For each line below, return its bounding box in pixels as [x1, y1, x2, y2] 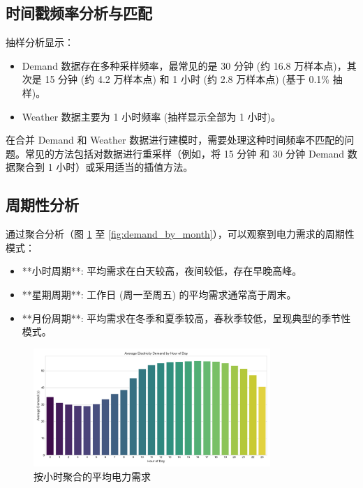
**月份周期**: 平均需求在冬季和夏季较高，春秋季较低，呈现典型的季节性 [22, 310, 351, 325]
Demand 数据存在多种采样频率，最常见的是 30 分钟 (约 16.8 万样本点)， [22, 58, 347, 73]
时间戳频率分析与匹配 [6, 2, 152, 24]
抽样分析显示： [6, 35, 74, 49]
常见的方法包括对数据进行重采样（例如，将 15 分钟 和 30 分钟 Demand [24, 146, 345, 160]
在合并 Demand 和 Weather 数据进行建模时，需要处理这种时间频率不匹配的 [6, 132, 345, 147]
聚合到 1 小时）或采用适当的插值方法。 [15, 160, 193, 174]
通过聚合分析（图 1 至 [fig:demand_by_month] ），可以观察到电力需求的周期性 [6, 227, 355, 241]
